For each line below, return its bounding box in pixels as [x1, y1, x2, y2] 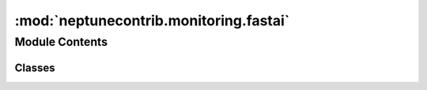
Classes [14, 61, 55, 74]
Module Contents [14, 35, 108, 49]
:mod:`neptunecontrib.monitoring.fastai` [14, 12, 290, 29]
